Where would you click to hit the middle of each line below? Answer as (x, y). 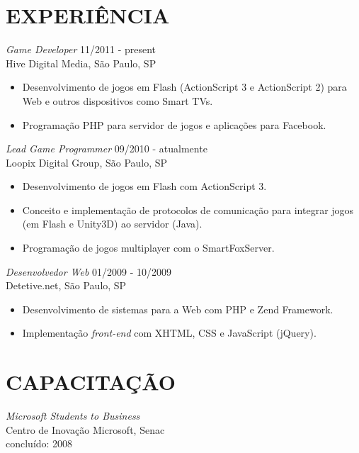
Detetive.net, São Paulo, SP (66, 285)
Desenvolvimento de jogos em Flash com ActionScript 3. (144, 186)
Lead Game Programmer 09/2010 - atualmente (107, 149)
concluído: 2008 (39, 443)
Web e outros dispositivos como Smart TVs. (118, 100)
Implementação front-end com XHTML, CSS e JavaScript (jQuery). (169, 333)
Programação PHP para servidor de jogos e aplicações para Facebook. (174, 124)
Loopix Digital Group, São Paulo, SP (87, 162)
